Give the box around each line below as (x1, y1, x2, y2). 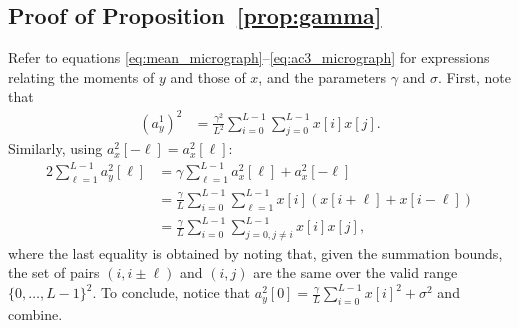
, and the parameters (258, 66, 387, 87)
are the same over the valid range (253, 262, 458, 283)
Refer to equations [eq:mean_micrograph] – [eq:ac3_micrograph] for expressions (8, 47, 490, 68)
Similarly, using (8, 138, 103, 159)
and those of (170, 66, 246, 87)
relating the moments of (8, 66, 155, 87)
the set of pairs (8, 262, 100, 283)
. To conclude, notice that (92, 282, 251, 303)
